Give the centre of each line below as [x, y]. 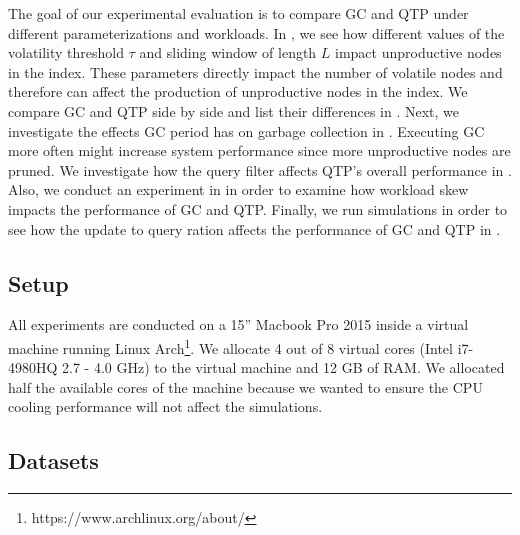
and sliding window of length [228, 52]
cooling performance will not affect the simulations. [165, 406]
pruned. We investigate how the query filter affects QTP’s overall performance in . [260, 169]
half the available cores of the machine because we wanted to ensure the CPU [245, 386]
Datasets [53, 460]
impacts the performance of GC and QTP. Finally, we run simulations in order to [258, 208]
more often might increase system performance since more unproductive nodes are [259, 150]
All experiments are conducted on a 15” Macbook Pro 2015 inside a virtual [238, 324]
